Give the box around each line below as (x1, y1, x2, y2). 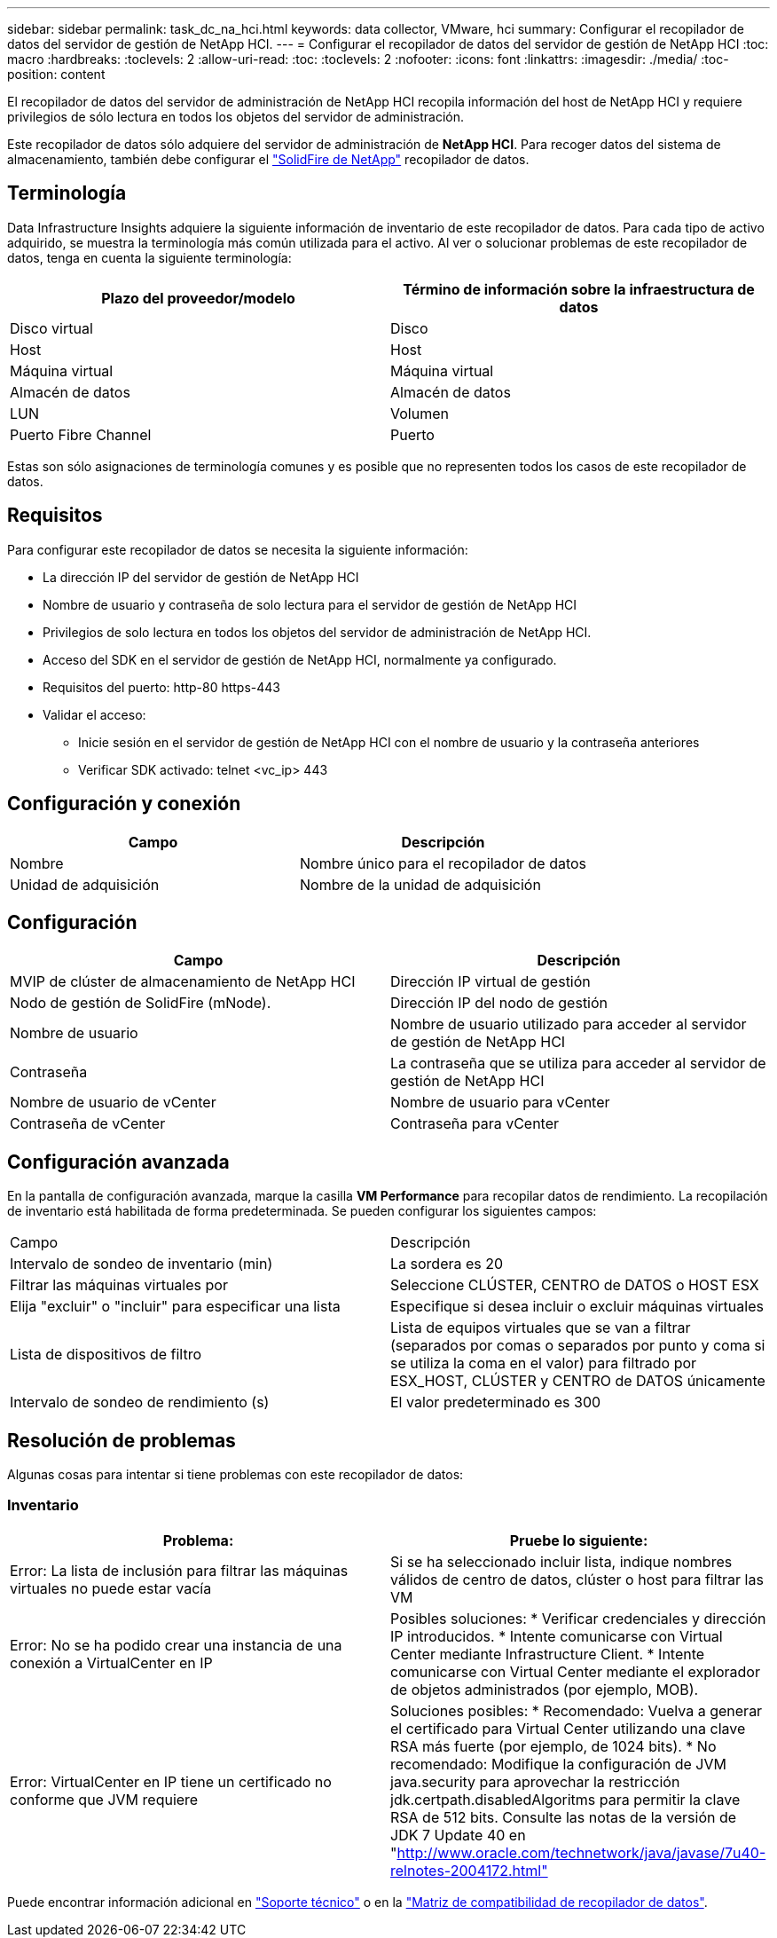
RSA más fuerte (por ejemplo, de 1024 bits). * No (390, 1737, 717, 1755)
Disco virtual (10, 319, 93, 337)
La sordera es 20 (390, 1255, 504, 1273)
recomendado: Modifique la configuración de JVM (390, 1754, 726, 1773)
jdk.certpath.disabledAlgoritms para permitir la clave (390, 1790, 741, 1808)
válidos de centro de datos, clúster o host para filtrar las (390, 1570, 764, 1588)
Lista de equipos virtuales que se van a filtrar (390, 1319, 691, 1337)
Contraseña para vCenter (390, 1115, 560, 1133)
